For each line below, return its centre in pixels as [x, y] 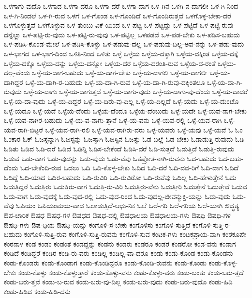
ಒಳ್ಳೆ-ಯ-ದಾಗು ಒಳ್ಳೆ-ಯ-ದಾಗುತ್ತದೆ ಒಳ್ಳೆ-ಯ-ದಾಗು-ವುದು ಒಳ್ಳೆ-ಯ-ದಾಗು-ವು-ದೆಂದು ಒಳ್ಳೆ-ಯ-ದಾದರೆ [136, 91]
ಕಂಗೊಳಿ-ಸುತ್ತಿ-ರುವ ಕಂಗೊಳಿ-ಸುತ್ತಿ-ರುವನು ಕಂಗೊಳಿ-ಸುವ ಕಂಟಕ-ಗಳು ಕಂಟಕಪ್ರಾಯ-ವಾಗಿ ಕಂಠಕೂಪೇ [135, 234]
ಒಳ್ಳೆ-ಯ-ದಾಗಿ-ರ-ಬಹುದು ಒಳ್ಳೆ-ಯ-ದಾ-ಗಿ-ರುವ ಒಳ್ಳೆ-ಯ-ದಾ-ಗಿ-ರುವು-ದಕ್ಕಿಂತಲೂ [115, 82]
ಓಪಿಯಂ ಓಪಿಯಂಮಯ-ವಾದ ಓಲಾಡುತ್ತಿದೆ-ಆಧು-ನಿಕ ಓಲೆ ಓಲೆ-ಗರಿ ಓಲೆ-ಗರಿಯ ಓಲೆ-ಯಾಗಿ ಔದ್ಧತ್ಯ [128, 206]
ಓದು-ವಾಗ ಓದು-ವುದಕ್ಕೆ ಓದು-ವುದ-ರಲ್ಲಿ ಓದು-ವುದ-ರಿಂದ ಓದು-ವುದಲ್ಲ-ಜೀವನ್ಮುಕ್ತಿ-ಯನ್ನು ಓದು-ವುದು [117, 196]
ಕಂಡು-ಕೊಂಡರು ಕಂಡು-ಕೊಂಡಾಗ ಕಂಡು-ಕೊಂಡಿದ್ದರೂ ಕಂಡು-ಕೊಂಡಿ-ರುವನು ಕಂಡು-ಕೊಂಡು [105, 263]
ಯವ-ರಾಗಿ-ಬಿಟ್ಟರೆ [23, 129]
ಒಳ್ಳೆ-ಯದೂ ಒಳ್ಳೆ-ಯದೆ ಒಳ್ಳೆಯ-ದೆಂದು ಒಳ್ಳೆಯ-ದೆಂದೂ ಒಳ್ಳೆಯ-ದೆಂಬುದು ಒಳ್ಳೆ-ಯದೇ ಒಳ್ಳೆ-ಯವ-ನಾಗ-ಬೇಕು [125, 110]
